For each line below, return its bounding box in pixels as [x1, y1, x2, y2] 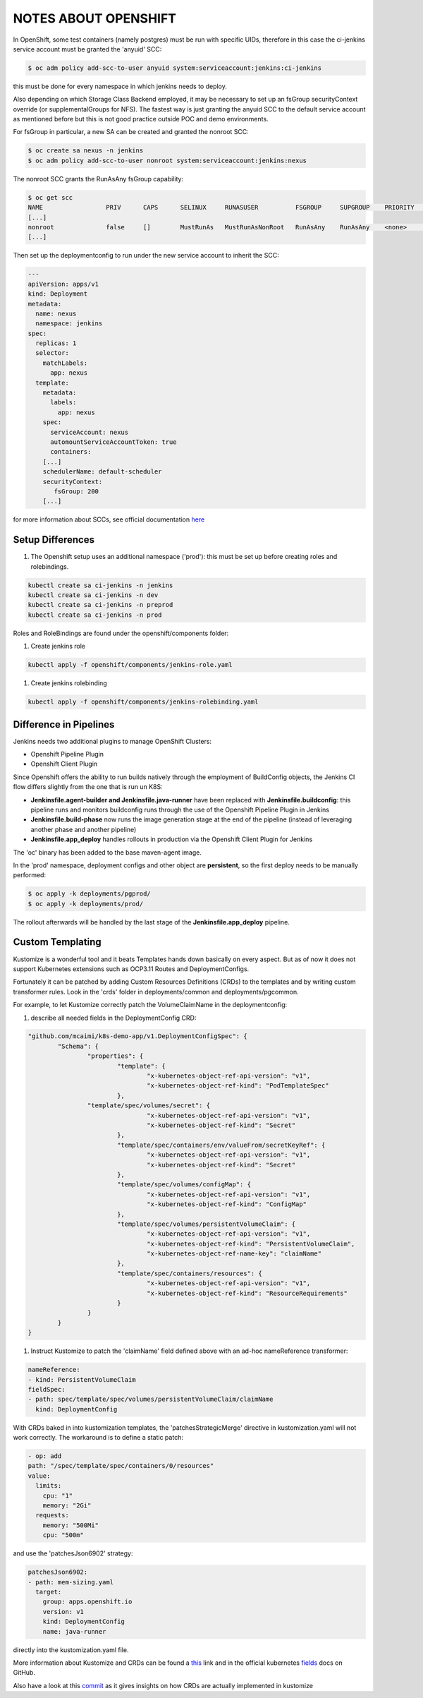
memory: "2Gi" [42, 1502, 92, 1510]
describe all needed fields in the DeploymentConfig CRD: [30, 1013, 197, 1022]
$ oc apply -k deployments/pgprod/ [27, 890, 151, 898]
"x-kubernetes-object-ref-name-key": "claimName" [147, 1250, 322, 1258]
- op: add [27, 1452, 62, 1460]
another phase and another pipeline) [30, 825, 137, 833]
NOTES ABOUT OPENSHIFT [13, 11, 176, 26]
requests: [35, 1511, 70, 1519]
